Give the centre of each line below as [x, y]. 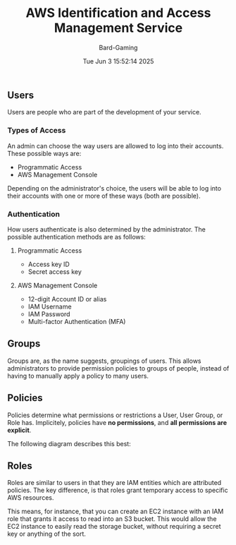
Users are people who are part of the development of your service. [105, 112]
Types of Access [37, 131]
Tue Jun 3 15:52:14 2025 [118, 61]
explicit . [19, 430]
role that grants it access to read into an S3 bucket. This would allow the [112, 519]
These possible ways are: [44, 153]
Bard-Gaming [118, 47]
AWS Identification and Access [118, 13]
